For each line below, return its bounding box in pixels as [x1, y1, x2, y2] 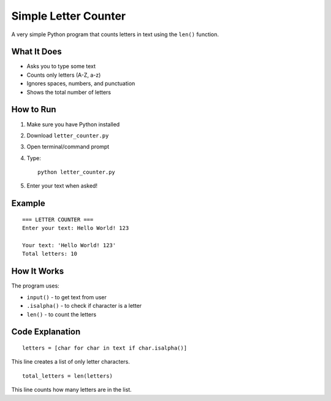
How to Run [11, 104, 56, 115]
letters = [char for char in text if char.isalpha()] [22, 344, 187, 351]
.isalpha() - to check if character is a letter [26, 302, 142, 310]
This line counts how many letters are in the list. [11, 386, 132, 394]
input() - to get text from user [26, 293, 107, 300]
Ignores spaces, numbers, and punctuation [26, 80, 135, 87]
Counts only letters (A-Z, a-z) [26, 71, 101, 78]
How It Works [11, 266, 64, 277]
